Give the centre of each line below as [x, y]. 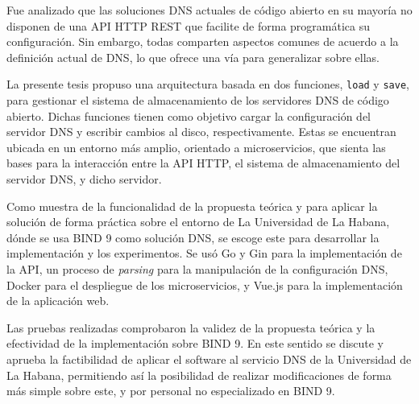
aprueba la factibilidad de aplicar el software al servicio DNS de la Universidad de [209, 359]
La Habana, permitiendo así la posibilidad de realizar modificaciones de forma [199, 375]
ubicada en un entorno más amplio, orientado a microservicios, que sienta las [196, 147]
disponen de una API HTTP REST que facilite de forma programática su [189, 25]
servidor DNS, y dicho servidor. [84, 179]
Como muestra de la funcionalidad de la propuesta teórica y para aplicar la [192, 206]
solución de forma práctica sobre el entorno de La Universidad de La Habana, [198, 222]
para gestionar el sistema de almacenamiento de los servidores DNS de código [198, 100]
